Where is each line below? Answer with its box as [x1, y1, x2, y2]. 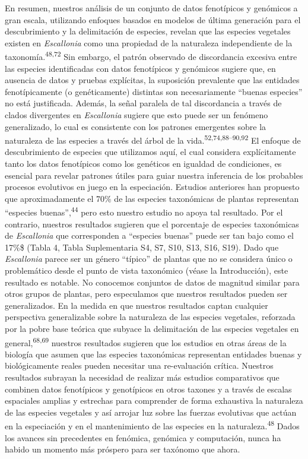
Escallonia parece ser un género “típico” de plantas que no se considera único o [5, 252, 293, 265]
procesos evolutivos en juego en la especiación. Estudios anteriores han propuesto [5, 181, 300, 193]
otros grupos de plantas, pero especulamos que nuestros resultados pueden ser [5, 287, 288, 300]
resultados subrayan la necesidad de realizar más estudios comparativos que [5, 371, 280, 384]
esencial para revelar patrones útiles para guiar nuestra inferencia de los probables [5, 169, 303, 181]
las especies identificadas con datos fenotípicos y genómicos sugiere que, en [5, 62, 276, 74]
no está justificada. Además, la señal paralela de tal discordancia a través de [5, 97, 282, 109]
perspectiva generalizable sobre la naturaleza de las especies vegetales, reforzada [5, 311, 296, 323]
